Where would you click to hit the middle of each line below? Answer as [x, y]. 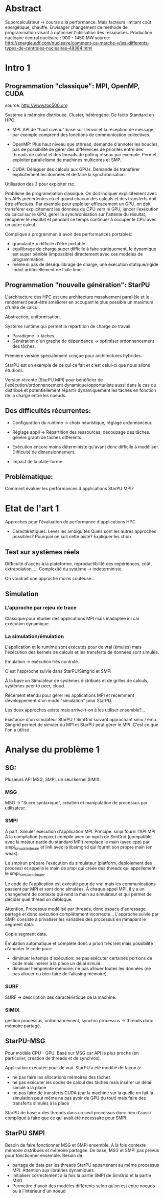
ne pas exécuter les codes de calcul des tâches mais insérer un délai [82, 1082]
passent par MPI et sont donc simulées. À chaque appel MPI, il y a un [75, 889]
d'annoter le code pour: [29, 949]
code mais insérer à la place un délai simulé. [57, 963]
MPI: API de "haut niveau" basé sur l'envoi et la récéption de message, [83, 129]
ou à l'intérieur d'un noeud [39, 1191]
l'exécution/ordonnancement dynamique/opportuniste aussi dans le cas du [81, 385]
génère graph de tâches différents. [47, 437]
